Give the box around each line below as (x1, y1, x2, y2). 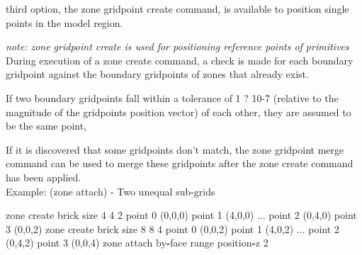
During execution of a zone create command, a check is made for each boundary (6, 52, 353, 67)
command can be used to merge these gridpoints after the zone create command (6, 156, 353, 171)
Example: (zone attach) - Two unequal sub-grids (6, 183, 215, 198)
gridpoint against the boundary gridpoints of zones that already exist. (6, 67, 309, 81)
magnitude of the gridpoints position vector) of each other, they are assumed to (6, 104, 351, 119)
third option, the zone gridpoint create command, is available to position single (6, 1, 349, 16)
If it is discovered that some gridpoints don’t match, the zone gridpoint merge (6, 142, 344, 157)
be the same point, (6, 118, 87, 133)
